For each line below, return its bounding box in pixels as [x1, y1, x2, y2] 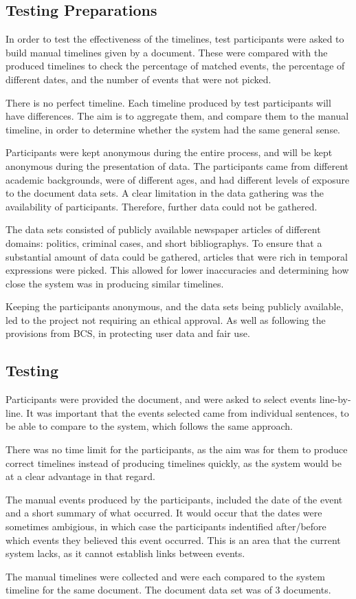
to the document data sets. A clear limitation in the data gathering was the [5, 186, 324, 200]
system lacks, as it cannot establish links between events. [5, 546, 245, 560]
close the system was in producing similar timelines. [5, 276, 224, 290]
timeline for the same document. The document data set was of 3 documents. [5, 582, 331, 597]
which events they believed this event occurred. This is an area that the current [5, 532, 341, 547]
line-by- [319, 392, 351, 406]
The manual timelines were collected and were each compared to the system [5, 569, 325, 583]
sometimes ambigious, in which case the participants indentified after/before [5, 519, 326, 534]
